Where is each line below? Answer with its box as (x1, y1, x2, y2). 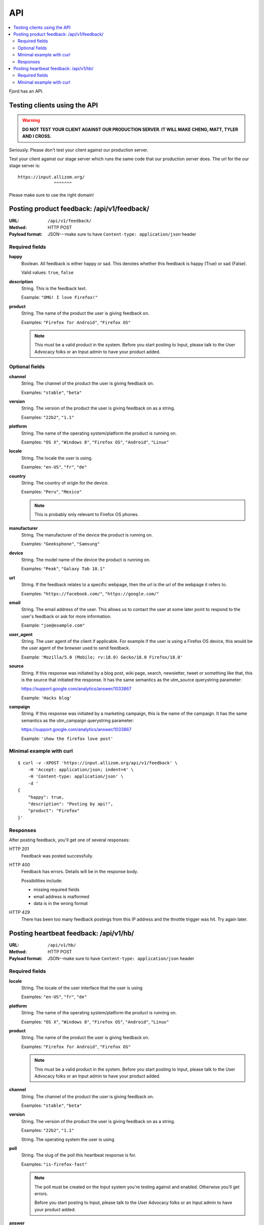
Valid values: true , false (21, 269, 74, 275)
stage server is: (9, 163, 41, 169)
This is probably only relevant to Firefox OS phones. (34, 512, 139, 517)
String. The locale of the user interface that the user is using (21, 985, 143, 991)
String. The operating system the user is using (21, 1136, 114, 1142)
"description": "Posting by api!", (27, 801, 113, 807)
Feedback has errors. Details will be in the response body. (21, 869, 138, 875)
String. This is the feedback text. (21, 285, 87, 291)
